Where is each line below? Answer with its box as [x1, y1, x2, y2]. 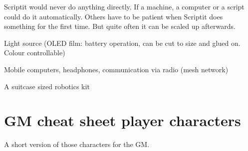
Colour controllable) [4, 47, 65, 58]
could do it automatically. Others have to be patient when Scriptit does [4, 11, 223, 21]
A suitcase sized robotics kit [4, 81, 90, 91]
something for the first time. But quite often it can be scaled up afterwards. [4, 21, 236, 31]
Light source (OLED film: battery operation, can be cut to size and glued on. [4, 37, 241, 48]
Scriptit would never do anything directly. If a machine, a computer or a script [4, 1, 245, 11]
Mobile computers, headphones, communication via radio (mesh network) [4, 64, 229, 74]
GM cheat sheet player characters [4, 110, 241, 131]
